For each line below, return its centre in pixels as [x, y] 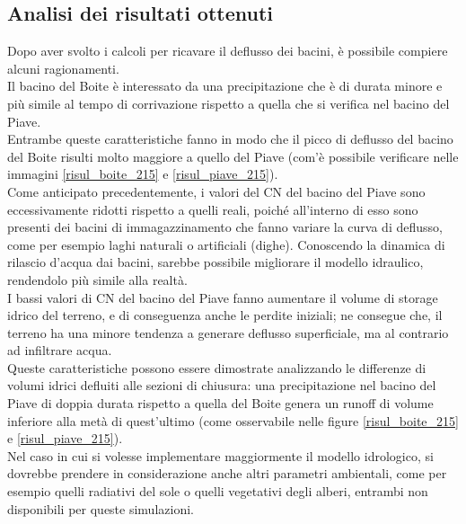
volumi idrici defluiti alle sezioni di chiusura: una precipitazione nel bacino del [222, 385]
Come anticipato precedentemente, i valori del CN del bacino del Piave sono [216, 191]
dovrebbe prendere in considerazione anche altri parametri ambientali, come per [227, 473]
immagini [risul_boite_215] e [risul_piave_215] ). [143, 174]
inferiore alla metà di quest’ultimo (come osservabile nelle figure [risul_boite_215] [233, 420]
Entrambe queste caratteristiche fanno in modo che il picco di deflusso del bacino [230, 139]
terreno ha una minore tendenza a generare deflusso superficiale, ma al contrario [228, 332]
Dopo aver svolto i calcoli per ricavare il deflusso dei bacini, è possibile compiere [228, 51]
